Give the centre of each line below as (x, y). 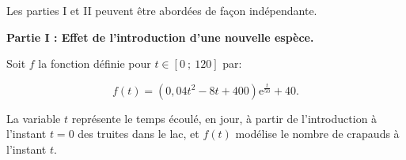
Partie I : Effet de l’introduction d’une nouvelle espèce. (160, 37)
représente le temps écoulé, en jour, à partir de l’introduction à (224, 118)
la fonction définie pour (95, 63)
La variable (34, 118)
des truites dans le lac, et (138, 134)
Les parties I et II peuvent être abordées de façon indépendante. (162, 10)
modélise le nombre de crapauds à (317, 134)
